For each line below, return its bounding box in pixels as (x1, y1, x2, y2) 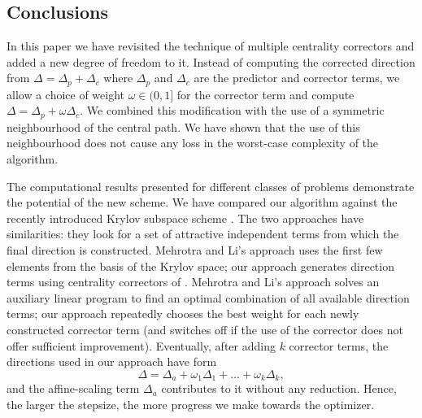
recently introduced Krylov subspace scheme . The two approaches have (7, 209, 364, 226)
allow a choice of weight (7, 85, 125, 102)
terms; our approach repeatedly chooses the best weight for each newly (7, 305, 359, 322)
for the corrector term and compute (176, 85, 355, 102)
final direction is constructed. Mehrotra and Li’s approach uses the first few (7, 242, 383, 259)
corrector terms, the (289, 337, 389, 354)
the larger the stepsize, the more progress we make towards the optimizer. (7, 395, 375, 412)
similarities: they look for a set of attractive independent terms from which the (7, 225, 399, 242)
